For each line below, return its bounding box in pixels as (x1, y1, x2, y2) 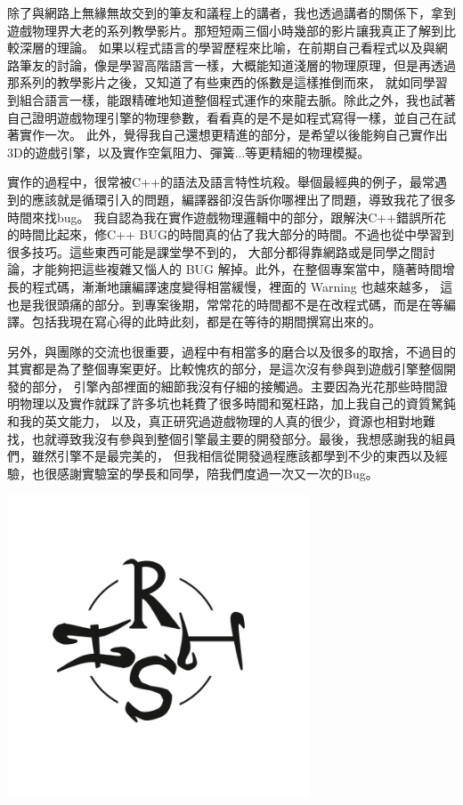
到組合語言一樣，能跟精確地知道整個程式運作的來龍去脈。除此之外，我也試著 (7, 90, 456, 109)
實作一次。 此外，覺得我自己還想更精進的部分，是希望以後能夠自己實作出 (19, 125, 448, 144)
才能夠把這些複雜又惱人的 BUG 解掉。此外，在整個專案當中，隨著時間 (31, 260, 443, 278)
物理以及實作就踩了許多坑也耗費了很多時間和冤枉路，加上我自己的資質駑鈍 (19, 394, 456, 413)
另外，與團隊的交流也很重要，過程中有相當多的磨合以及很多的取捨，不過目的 (7, 342, 456, 360)
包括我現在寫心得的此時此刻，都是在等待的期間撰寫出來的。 (31, 312, 381, 331)
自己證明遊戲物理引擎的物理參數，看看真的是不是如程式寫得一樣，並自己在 (7, 108, 443, 126)
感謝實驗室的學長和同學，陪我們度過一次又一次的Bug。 (56, 463, 378, 482)
